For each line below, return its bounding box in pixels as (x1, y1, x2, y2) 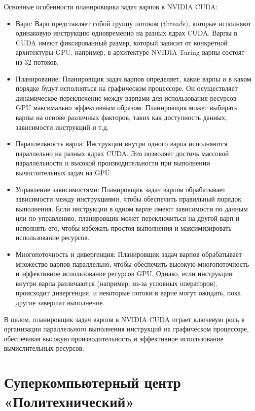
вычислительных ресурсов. (4, 343, 84, 353)
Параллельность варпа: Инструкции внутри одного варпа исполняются (15, 138, 227, 149)
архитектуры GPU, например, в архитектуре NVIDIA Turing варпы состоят (15, 47, 245, 57)
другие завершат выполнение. (15, 297, 105, 308)
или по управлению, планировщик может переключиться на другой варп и (15, 213, 240, 223)
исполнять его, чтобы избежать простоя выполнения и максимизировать (15, 222, 232, 233)
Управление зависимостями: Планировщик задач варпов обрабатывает (15, 184, 226, 194)
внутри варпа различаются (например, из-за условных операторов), (15, 278, 218, 288)
